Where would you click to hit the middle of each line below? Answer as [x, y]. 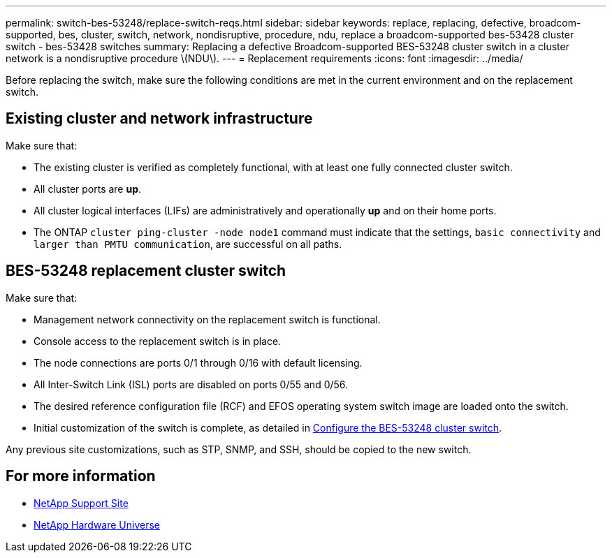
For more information [81, 476]
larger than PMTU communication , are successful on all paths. [188, 244]
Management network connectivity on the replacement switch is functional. [207, 319]
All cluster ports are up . [88, 189]
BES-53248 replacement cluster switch [146, 271]
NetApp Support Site [81, 503]
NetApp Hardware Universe [97, 524]
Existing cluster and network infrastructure [159, 119]
